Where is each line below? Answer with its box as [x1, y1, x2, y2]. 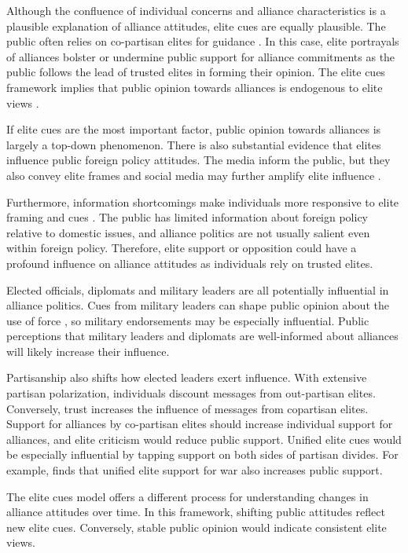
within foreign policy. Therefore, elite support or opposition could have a [6, 240, 357, 256]
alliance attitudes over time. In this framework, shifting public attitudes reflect [6, 504, 385, 520]
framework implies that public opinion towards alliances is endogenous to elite [6, 79, 383, 95]
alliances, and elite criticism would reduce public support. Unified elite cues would [6, 430, 402, 447]
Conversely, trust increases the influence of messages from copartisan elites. [6, 400, 369, 416]
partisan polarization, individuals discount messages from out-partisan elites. [6, 385, 376, 401]
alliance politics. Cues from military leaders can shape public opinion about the [6, 297, 389, 313]
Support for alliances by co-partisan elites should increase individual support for [6, 416, 393, 432]
